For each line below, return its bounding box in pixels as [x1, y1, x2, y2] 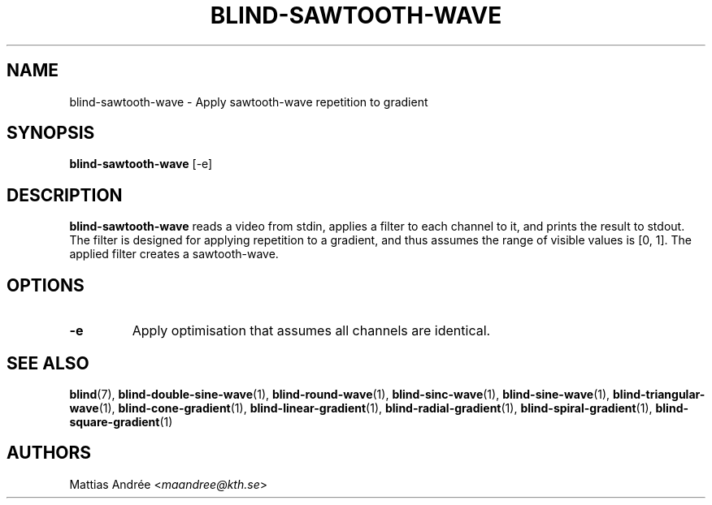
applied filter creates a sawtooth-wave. [69, 247, 279, 261]
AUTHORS [7, 442, 92, 464]
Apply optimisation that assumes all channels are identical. [132, 322, 491, 339]
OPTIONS [7, 274, 85, 296]
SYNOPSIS [7, 123, 95, 144]
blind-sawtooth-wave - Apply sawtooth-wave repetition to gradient [69, 94, 428, 109]
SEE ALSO [7, 352, 89, 373]
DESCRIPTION [7, 184, 123, 205]
